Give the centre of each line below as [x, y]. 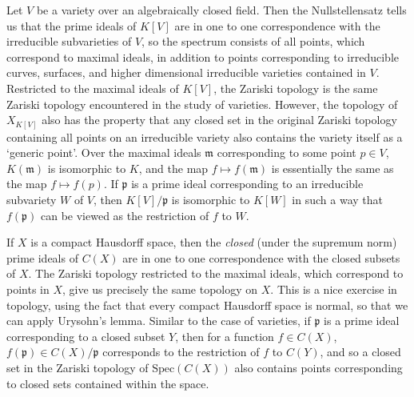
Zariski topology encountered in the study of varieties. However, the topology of [202, 104]
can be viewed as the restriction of [125, 215]
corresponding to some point [287, 152]
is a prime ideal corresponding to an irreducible [247, 184]
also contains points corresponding [318, 367]
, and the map [173, 168]
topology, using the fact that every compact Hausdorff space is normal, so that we [207, 305]
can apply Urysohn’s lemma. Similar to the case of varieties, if [159, 321]
